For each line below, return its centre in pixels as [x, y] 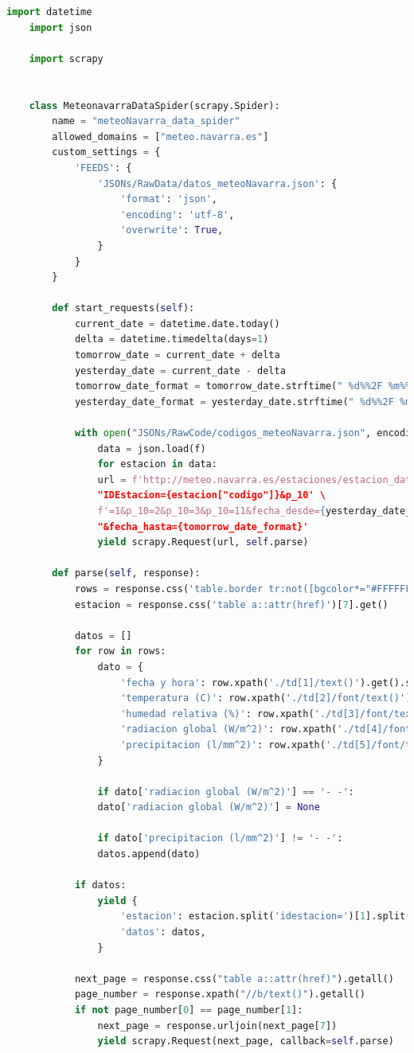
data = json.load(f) [152, 448]
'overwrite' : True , [172, 230]
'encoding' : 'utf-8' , [178, 214]
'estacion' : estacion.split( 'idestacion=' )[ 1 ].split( [266, 916]
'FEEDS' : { [103, 168]
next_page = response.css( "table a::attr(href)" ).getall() [234, 979]
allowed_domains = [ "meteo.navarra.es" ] [160, 136]
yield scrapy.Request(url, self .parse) [203, 542]
